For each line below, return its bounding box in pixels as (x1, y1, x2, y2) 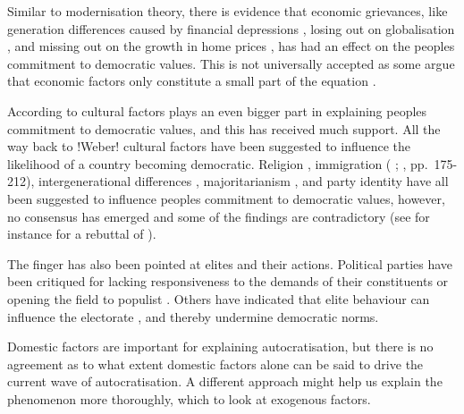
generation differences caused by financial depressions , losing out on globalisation (7, 19, 455, 38)
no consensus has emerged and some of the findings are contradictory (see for (7, 207, 430, 225)
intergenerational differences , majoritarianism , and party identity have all (38, 172, 449, 190)
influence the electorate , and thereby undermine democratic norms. (7, 307, 379, 325)
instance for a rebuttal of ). (7, 224, 156, 243)
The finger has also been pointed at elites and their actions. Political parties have (7, 254, 453, 273)
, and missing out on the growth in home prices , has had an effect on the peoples (7, 37, 455, 55)
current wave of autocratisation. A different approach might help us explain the (7, 372, 443, 391)
